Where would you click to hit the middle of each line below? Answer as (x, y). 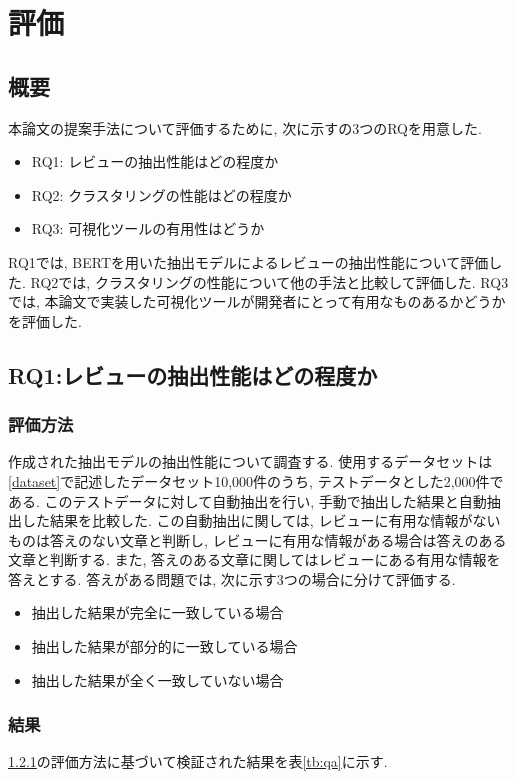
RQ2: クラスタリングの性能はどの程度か (161, 194)
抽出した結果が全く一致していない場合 (157, 679)
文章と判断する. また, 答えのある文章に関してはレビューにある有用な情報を (254, 559)
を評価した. (45, 320)
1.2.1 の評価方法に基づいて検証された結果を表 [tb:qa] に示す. (198, 761)
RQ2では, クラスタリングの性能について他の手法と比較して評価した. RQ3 (269, 281)
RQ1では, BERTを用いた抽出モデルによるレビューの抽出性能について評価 (248, 261)
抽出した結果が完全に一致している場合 (157, 612)
